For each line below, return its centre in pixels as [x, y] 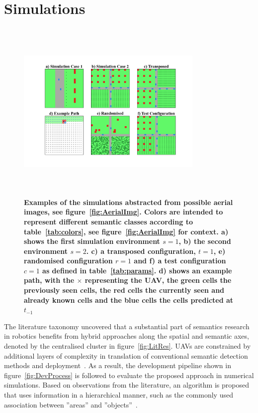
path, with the [49, 280]
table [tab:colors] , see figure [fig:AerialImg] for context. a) [126, 231]
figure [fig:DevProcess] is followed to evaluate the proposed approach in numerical [129, 375]
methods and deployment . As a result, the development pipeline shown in [118, 365]
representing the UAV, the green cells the [158, 280]
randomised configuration [68, 261]
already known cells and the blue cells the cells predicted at [129, 300]
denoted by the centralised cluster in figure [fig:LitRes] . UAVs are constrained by [128, 346]
